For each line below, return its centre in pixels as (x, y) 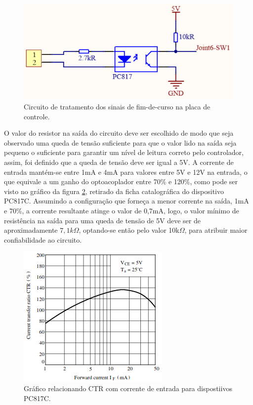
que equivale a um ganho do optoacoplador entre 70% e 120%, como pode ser (121, 181)
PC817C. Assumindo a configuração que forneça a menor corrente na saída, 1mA (126, 201)
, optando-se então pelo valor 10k (129, 230)
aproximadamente (31, 230)
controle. (37, 116)
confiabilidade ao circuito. (43, 239)
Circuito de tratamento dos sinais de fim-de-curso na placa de (117, 107)
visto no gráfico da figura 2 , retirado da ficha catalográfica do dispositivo (114, 191)
